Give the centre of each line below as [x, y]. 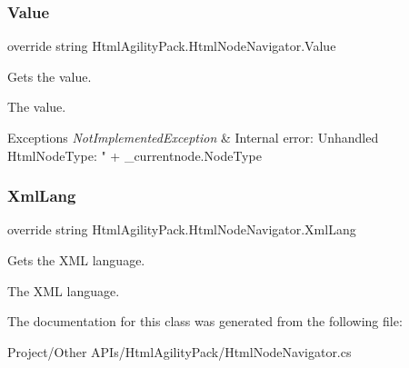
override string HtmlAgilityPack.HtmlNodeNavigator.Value [172, 46]
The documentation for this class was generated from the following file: [205, 321]
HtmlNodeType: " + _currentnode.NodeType [135, 155]
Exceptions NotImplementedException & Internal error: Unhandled [193, 137]
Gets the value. [50, 76]
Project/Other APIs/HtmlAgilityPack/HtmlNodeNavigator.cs [180, 351]
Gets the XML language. [76, 260]
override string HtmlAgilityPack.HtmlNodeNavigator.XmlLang [182, 229]
